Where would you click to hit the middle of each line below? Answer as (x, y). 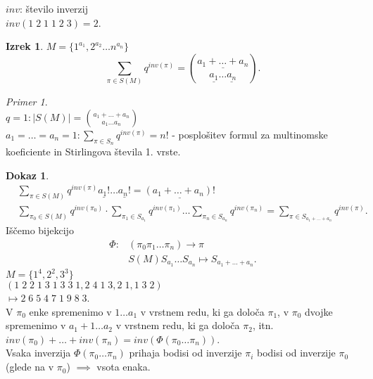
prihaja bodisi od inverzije (185, 353)
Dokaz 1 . (27, 175)
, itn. (263, 325)
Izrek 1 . (25, 46)
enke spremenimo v (70, 311)
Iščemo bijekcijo (40, 230)
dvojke (319, 311)
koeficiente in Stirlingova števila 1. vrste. (93, 151)
